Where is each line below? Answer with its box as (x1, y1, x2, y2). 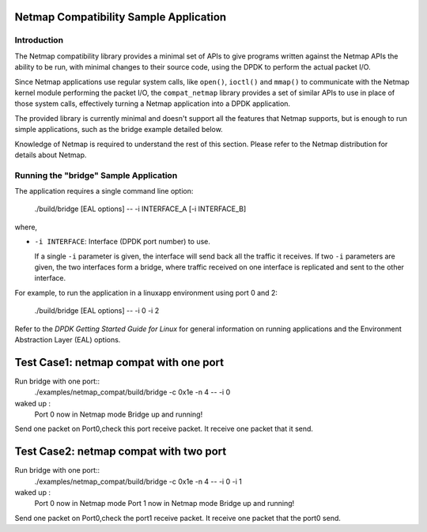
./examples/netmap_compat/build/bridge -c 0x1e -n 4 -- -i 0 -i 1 (34, 477, 243, 486)
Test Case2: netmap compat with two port (14, 445, 227, 458)
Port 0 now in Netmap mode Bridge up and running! (34, 409, 203, 419)
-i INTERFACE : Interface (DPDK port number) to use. (34, 237, 211, 247)
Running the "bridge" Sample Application (14, 170, 178, 181)
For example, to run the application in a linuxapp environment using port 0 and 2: (14, 288, 278, 297)
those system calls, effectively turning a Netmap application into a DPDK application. (14, 99, 291, 108)
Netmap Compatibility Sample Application (14, 10, 227, 24)
